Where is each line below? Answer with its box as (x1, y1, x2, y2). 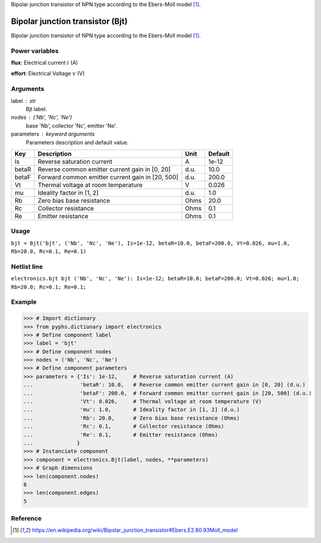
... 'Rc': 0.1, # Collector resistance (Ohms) (23, 423, 225, 430)
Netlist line (11, 262, 43, 270)
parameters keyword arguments (11, 131, 95, 138)
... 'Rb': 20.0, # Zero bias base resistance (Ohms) (23, 415, 240, 421)
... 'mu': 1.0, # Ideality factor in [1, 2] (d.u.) (23, 406, 240, 413)
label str (11, 97, 36, 104)
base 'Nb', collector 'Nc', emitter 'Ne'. (26, 122, 118, 129)
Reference (11, 514, 42, 523)
